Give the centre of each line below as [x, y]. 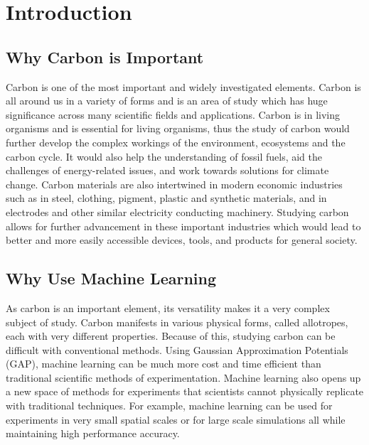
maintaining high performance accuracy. [93, 433]
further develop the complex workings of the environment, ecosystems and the [176, 142]
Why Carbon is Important [105, 57]
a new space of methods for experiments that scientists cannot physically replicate [185, 391]
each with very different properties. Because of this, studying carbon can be [171, 336]
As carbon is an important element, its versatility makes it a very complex [168, 307]
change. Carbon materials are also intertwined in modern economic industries [174, 184]
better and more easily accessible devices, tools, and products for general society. [182, 240]
